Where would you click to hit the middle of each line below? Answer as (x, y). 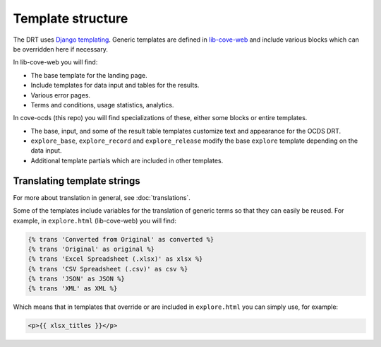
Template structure (71, 18)
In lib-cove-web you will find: (55, 62)
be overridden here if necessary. (61, 49)
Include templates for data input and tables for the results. (115, 86)
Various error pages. (61, 95)
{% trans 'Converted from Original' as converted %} (121, 239)
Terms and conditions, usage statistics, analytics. (102, 105)
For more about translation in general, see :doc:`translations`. (102, 197)
